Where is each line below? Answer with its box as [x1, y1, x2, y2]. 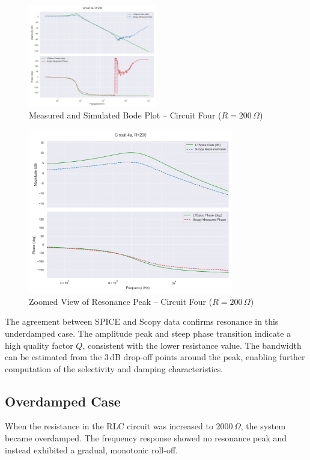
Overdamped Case [5, 391, 121, 410]
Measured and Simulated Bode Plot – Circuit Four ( [29, 109, 222, 121]
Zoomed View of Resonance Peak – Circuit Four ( [29, 295, 213, 307]
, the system [240, 420, 286, 432]
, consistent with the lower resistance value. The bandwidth [82, 339, 302, 351]
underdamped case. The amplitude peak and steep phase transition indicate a [5, 327, 291, 339]
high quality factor [5, 339, 73, 351]
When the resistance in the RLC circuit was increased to [5, 420, 213, 432]
